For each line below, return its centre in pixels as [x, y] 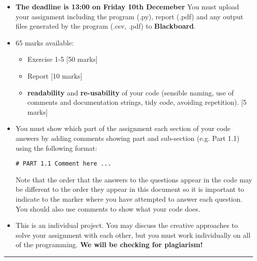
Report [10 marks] [55, 75]
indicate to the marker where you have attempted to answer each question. [129, 198]
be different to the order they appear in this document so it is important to [130, 189]
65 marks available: [44, 42]
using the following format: [56, 148]
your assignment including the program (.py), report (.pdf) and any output [129, 16]
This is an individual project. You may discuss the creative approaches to [127, 225]
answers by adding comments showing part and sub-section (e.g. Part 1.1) [128, 138]
